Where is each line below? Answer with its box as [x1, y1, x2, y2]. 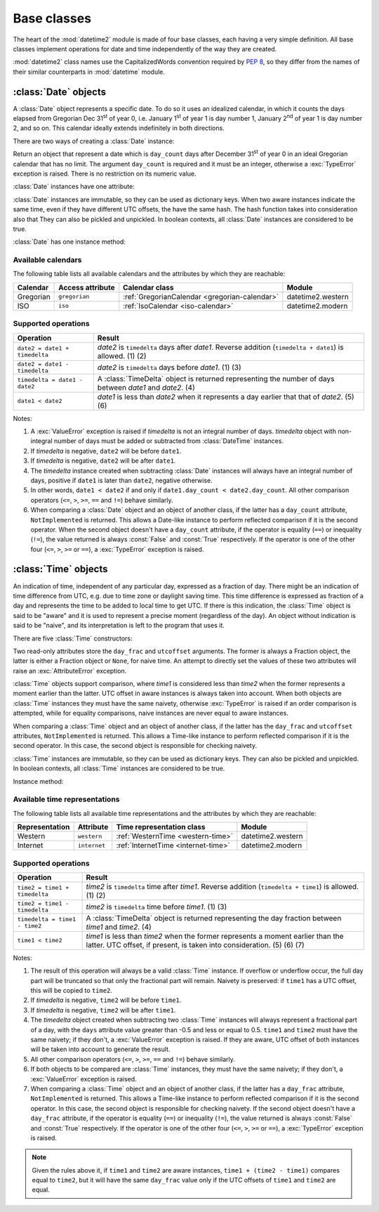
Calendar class [123, 282, 174, 292]
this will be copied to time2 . [30, 987, 112, 995]
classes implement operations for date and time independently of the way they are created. [13, 44, 277, 53]
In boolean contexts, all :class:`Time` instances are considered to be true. [13, 764, 225, 772]
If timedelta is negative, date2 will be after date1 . [30, 456, 176, 465]
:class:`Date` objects [13, 86, 107, 98]
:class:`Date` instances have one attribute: [13, 183, 135, 191]
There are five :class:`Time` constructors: [13, 634, 133, 643]
